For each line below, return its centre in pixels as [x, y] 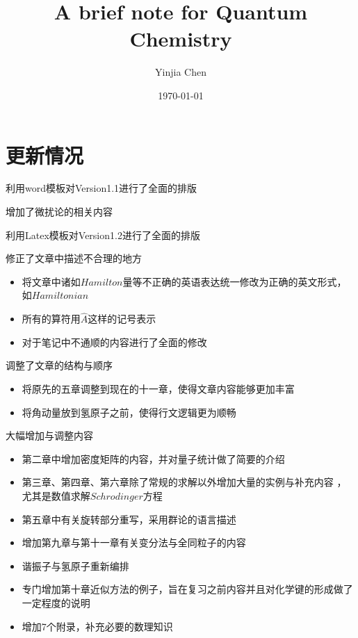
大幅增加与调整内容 [49, 435]
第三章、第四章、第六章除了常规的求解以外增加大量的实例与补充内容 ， [184, 482]
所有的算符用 [51, 319]
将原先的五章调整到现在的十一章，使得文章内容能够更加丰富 [158, 388]
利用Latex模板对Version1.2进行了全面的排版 [103, 235]
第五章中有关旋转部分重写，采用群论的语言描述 [129, 519]
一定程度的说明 [56, 602]
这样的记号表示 [122, 319]
